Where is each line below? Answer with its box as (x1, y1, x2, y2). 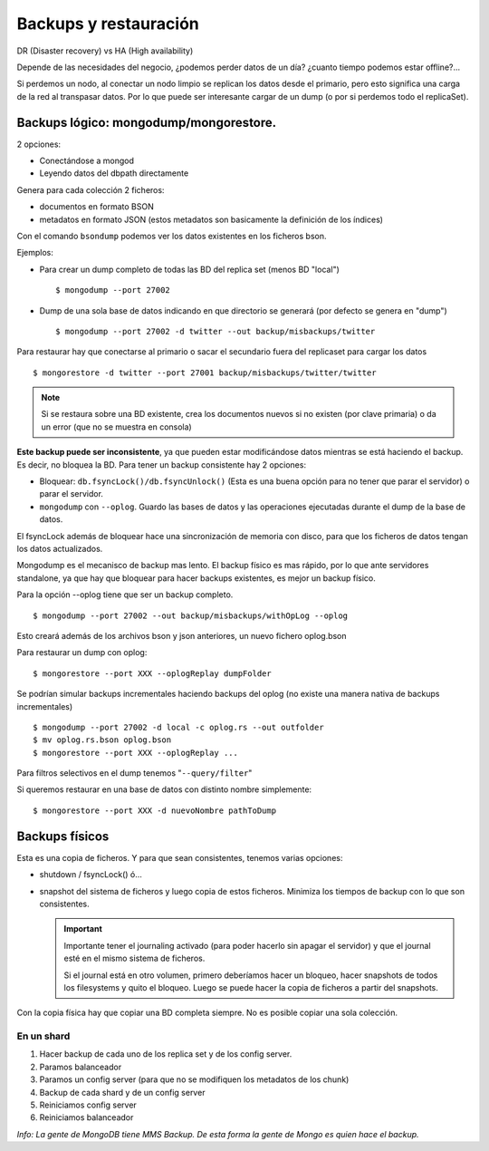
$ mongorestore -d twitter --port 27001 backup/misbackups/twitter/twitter (33, 367, 377, 378)
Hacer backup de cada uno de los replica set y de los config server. (39, 1049, 292, 1059)
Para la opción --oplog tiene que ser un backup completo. (16, 589, 234, 600)
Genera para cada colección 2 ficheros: (16, 184, 165, 195)
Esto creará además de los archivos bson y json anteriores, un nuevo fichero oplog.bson (16, 630, 348, 641)
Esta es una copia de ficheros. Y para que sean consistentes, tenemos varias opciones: (16, 852, 343, 863)
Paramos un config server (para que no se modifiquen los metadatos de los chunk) (39, 1074, 350, 1085)
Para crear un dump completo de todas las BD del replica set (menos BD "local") (39, 264, 340, 275)
